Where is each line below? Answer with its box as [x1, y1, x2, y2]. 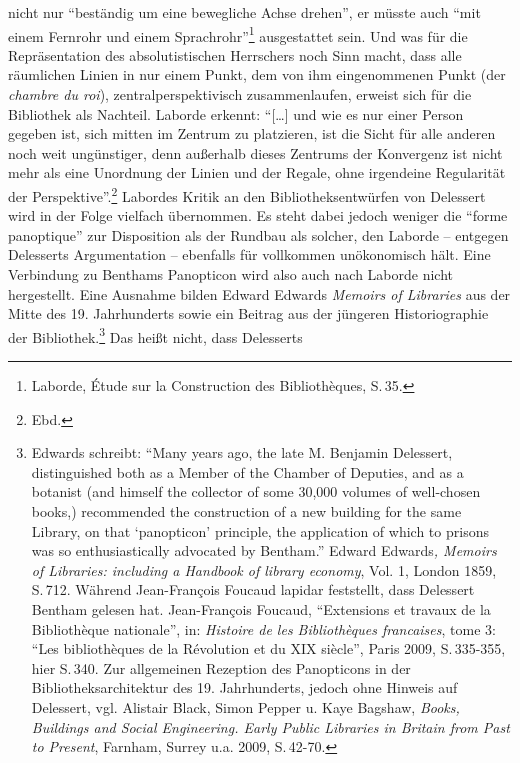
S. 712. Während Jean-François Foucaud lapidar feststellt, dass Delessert [31, 579, 475, 600]
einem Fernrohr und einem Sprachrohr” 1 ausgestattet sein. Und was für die [8, 22, 468, 46]
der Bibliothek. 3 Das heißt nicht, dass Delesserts [8, 323, 303, 347]
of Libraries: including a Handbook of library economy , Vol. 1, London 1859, [31, 559, 497, 580]
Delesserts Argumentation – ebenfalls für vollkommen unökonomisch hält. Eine [8, 244, 491, 265]
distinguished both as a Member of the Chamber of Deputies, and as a [31, 461, 464, 482]
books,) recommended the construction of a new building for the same [31, 501, 462, 522]
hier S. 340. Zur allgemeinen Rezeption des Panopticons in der [31, 657, 411, 678]
